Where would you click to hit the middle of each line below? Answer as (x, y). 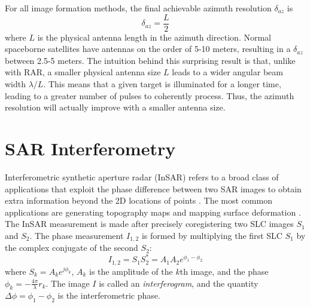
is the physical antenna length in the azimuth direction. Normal (154, 37)
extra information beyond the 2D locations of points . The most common (139, 200)
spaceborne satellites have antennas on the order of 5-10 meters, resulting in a (148, 49)
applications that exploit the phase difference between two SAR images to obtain (153, 188)
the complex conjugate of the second (72, 248)
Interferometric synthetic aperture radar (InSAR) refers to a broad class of (142, 176)
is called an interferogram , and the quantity (179, 283)
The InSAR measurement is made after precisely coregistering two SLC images (149, 224)
